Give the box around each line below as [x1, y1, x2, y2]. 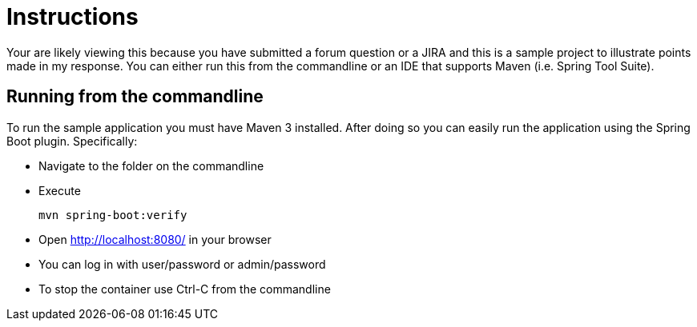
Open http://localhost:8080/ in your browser [38, 232, 272, 246]
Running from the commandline [6, 86, 264, 107]
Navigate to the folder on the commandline [38, 158, 264, 173]
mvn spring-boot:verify [38, 208, 187, 221]
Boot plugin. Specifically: [6, 134, 138, 148]
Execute [38, 183, 81, 197]
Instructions [6, 3, 139, 30]
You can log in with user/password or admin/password [38, 257, 326, 271]
